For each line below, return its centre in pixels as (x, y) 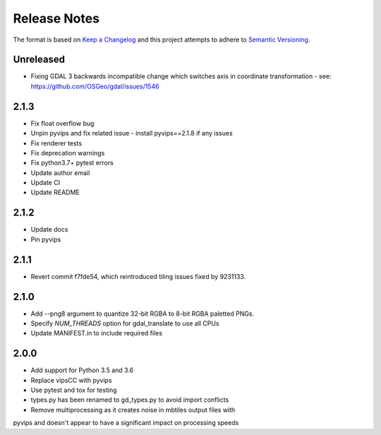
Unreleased (39, 60)
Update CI (45, 183)
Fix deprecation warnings (68, 153)
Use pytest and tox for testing (74, 390)
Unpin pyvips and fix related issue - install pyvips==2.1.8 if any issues (132, 133)
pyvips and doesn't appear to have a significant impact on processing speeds (126, 423)
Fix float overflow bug (62, 123)
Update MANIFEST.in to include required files (96, 333)
